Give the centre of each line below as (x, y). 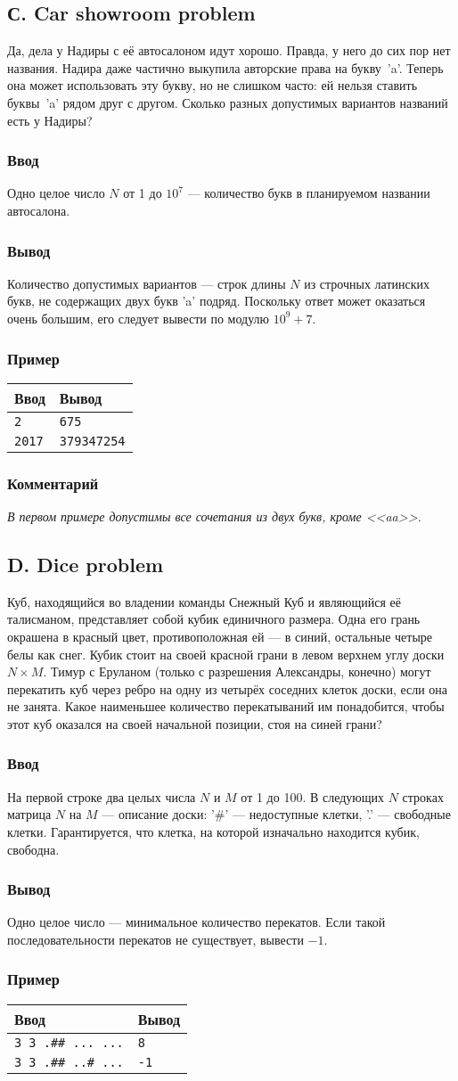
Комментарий (53, 483)
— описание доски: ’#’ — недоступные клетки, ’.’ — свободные (276, 814)
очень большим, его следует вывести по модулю (139, 318)
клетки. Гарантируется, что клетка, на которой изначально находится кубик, (213, 831)
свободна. (33, 849)
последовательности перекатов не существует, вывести (155, 939)
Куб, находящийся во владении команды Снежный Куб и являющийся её (204, 601)
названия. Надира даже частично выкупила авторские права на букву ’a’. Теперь (225, 67)
